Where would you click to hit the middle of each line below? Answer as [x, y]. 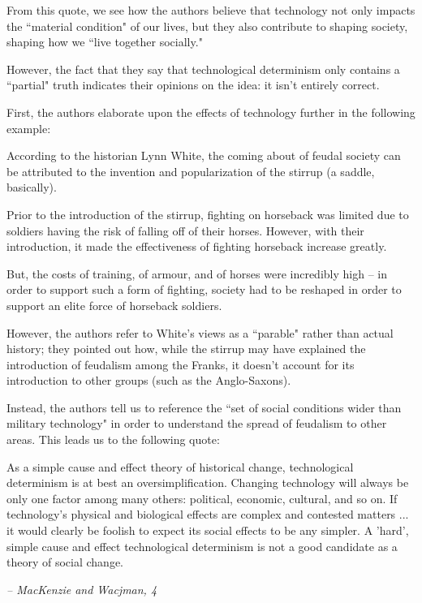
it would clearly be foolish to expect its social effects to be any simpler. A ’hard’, [208, 530]
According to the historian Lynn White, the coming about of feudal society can [204, 155]
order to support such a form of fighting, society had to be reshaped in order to [204, 289]
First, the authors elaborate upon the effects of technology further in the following [211, 112]
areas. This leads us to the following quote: [113, 439]
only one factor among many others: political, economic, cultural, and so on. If [202, 498]
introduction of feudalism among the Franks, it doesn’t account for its [181, 364]
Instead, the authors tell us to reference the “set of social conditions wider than [204, 407]
